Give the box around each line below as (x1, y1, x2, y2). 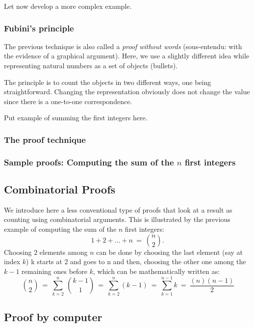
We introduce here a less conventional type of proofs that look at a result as (4, 204, 232, 215)
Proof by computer (4, 309, 102, 324)
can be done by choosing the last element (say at (96, 246, 243, 257)
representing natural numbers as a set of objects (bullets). (4, 60, 178, 70)
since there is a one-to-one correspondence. (4, 96, 132, 106)
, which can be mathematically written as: (93, 266, 220, 276)
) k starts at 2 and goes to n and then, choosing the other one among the (26, 256, 246, 267)
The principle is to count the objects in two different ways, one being (4, 77, 211, 87)
